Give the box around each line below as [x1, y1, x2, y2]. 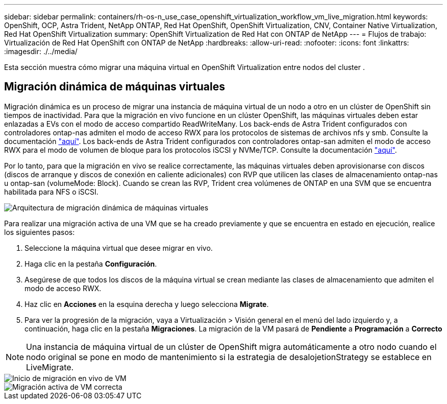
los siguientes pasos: [4, 227, 75, 236]
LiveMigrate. [26, 362, 74, 372]
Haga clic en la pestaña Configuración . [24, 259, 157, 268]
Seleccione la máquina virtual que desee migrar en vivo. [24, 243, 213, 252]
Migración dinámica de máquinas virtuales [4, 80, 225, 93]
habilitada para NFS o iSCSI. [4, 187, 98, 196]
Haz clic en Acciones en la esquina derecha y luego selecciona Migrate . [24, 299, 269, 308]
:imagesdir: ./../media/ [4, 47, 78, 56]
